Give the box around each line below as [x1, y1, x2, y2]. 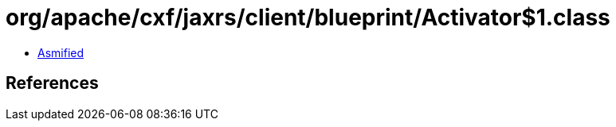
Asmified [37, 45, 84, 60]
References [6, 73, 99, 94]
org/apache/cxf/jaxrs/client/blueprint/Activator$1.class [6, 4, 610, 31]
